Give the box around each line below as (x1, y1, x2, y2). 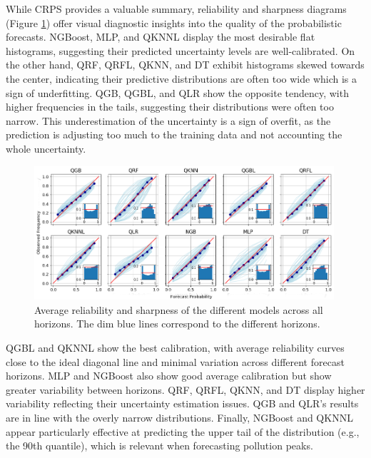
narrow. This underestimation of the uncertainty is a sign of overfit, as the (6, 113, 331, 128)
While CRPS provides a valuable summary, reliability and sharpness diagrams (6, 1, 347, 16)
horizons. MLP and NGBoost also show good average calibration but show (6, 368, 332, 383)
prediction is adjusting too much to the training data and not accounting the (6, 127, 342, 142)
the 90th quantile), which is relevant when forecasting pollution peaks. (6, 438, 313, 453)
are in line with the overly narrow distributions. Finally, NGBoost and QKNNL (6, 409, 353, 424)
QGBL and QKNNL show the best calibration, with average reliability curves (6, 340, 345, 355)
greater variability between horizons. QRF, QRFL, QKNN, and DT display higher (6, 382, 365, 397)
